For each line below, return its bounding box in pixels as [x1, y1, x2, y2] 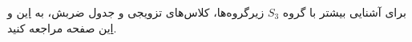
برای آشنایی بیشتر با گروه [282, 4, 406, 20]
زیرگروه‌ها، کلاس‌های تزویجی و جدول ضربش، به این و [7, 4, 265, 20]
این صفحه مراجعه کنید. [7, 19, 117, 36]
